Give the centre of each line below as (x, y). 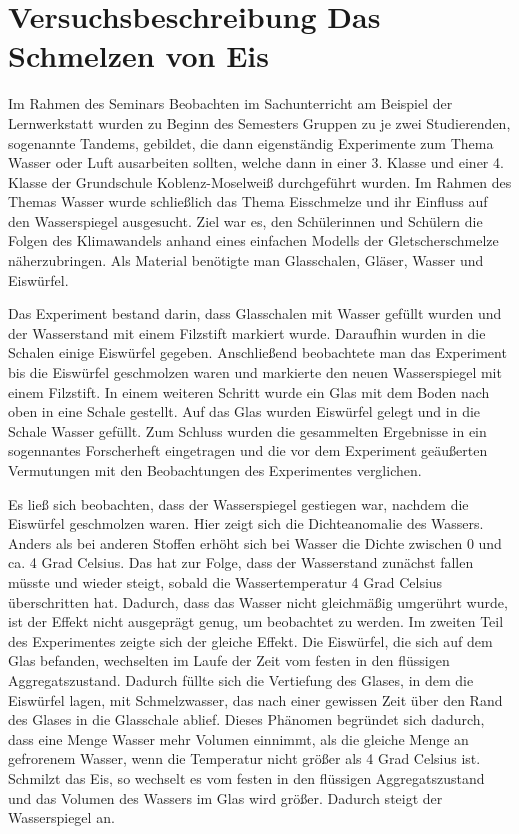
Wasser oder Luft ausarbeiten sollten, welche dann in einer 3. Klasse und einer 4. (256, 162)
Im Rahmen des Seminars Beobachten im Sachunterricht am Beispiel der (230, 103)
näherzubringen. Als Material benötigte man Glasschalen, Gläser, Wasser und (246, 260)
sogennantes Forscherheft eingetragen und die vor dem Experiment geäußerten (248, 450)
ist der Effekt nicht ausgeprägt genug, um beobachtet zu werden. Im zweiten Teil (256, 621)
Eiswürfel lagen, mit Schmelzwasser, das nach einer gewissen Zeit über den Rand (255, 699)
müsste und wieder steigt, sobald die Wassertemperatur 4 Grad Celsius (225, 581)
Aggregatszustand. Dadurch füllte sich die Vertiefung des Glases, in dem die (241, 679)
